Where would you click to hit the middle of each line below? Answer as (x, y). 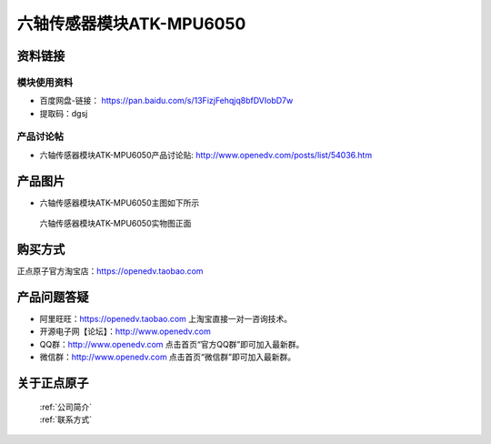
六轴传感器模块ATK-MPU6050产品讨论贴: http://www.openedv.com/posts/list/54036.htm (206, 155)
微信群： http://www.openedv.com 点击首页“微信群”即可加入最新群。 (167, 357)
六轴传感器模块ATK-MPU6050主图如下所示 (120, 202)
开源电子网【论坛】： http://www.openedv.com (125, 331)
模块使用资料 (45, 82)
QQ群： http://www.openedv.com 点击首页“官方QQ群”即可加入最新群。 (172, 344)
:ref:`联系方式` (66, 419)
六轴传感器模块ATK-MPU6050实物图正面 (115, 224)
